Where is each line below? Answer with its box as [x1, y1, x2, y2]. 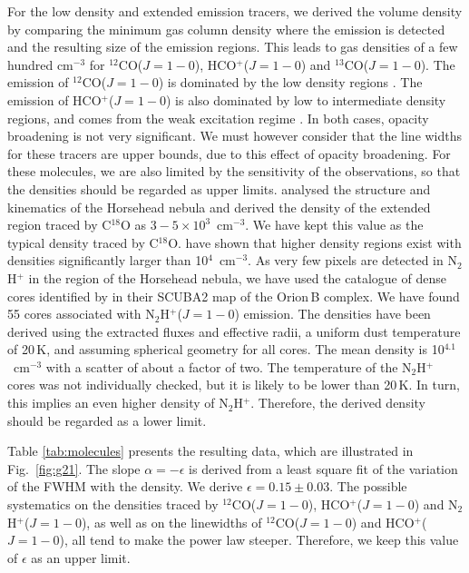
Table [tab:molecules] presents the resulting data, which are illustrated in [7, 441, 414, 460]
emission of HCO [7, 90, 102, 109]
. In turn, [408, 375, 460, 394]
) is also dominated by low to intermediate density [166, 90, 446, 109]
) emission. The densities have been [234, 304, 431, 323]
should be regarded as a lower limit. [7, 410, 207, 430]
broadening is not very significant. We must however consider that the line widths [7, 126, 463, 145]
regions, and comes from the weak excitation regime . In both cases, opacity [7, 108, 429, 127]
